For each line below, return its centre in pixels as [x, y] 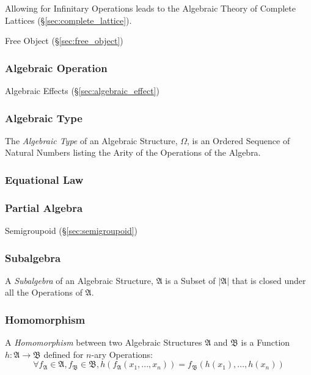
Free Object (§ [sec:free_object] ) [64, 41]
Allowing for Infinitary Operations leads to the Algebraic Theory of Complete [150, 8]
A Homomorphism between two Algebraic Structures [104, 342]
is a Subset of [190, 280]
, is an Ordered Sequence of [239, 140]
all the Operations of [44, 292]
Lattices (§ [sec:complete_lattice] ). [68, 20]
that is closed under [269, 280]
